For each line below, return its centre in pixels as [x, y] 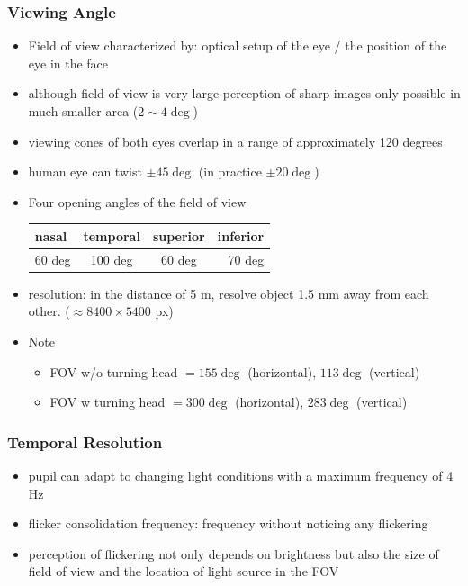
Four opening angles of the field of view [137, 201]
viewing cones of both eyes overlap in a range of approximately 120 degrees [235, 141]
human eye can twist [85, 171]
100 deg [112, 259]
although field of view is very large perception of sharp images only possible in [244, 93]
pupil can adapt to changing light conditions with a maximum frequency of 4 [241, 475]
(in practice [230, 171]
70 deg [246, 259]
